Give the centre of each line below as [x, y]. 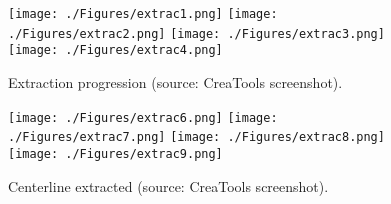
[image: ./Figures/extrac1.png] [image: [143, 14]
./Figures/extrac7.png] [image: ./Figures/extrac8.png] [196, 137]
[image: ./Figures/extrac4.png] [115, 50]
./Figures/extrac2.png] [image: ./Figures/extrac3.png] [196, 33]
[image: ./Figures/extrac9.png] [115, 153]
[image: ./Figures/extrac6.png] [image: [143, 117]
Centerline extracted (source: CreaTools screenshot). [168, 185]
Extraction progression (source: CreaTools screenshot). [175, 81]
